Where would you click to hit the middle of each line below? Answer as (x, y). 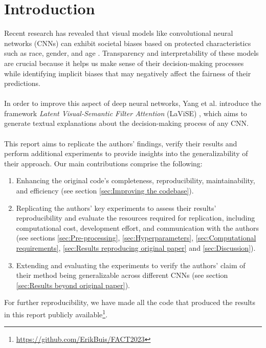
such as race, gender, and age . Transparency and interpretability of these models (131, 53)
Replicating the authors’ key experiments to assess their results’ (116, 208)
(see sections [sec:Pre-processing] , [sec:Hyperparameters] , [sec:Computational (136, 238)
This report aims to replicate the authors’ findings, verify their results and (121, 143)
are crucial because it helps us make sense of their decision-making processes (124, 63)
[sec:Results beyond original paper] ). (73, 285)
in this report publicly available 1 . (56, 313)
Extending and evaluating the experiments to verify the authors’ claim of (131, 265)
